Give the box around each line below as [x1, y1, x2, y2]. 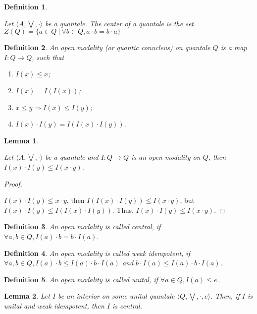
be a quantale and [45, 152, 99, 162]
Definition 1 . [4, 1, 48, 11]
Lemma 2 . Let [4, 291, 50, 301]
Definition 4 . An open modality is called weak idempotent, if [4, 248, 190, 258]
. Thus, [112, 204, 134, 215]
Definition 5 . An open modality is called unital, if [4, 274, 158, 284]
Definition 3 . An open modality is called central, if [4, 221, 161, 232]
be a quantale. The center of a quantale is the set [45, 18, 194, 28]
